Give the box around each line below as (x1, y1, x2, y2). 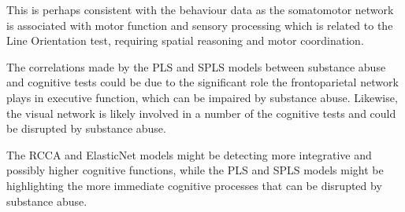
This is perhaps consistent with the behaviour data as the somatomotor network (6, 2, 394, 17)
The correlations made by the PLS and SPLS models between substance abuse (6, 58, 386, 75)
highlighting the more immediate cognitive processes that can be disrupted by (6, 177, 382, 193)
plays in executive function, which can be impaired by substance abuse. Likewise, (6, 89, 398, 105)
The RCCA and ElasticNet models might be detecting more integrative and (6, 146, 372, 163)
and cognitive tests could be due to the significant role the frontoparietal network (6, 74, 399, 90)
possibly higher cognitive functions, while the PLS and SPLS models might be (6, 162, 384, 178)
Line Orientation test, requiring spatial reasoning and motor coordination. (6, 32, 364, 49)
